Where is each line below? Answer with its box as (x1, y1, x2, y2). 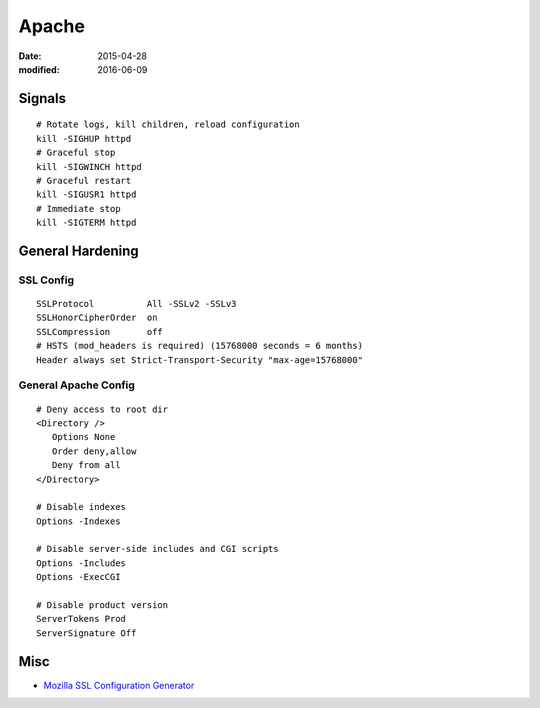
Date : (18, 50, 42, 62)
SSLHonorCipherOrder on (36, 312, 158, 324)
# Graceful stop (36, 147, 116, 159)
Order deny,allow (51, 445, 137, 457)
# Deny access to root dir (36, 403, 169, 415)
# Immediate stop (36, 203, 121, 214)
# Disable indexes (36, 501, 127, 513)
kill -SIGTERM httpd (36, 217, 137, 229)
